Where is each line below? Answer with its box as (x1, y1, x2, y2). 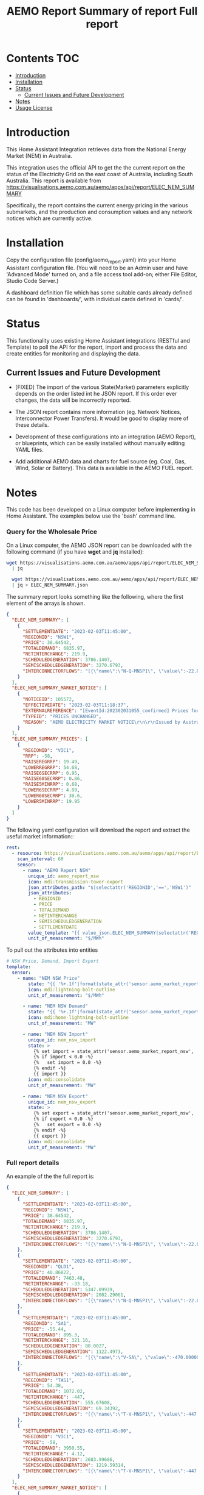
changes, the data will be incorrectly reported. (15, 396, 131, 404)
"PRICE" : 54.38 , (22, 1383, 64, 1389)
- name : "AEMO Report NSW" (22, 867, 91, 873)
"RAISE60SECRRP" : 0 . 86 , (22, 776, 83, 782)
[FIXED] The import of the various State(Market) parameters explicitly (15, 384, 189, 391)
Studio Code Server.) (6, 277, 59, 284)
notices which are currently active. (6, 215, 93, 222)
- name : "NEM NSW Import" (22, 1031, 88, 1037)
